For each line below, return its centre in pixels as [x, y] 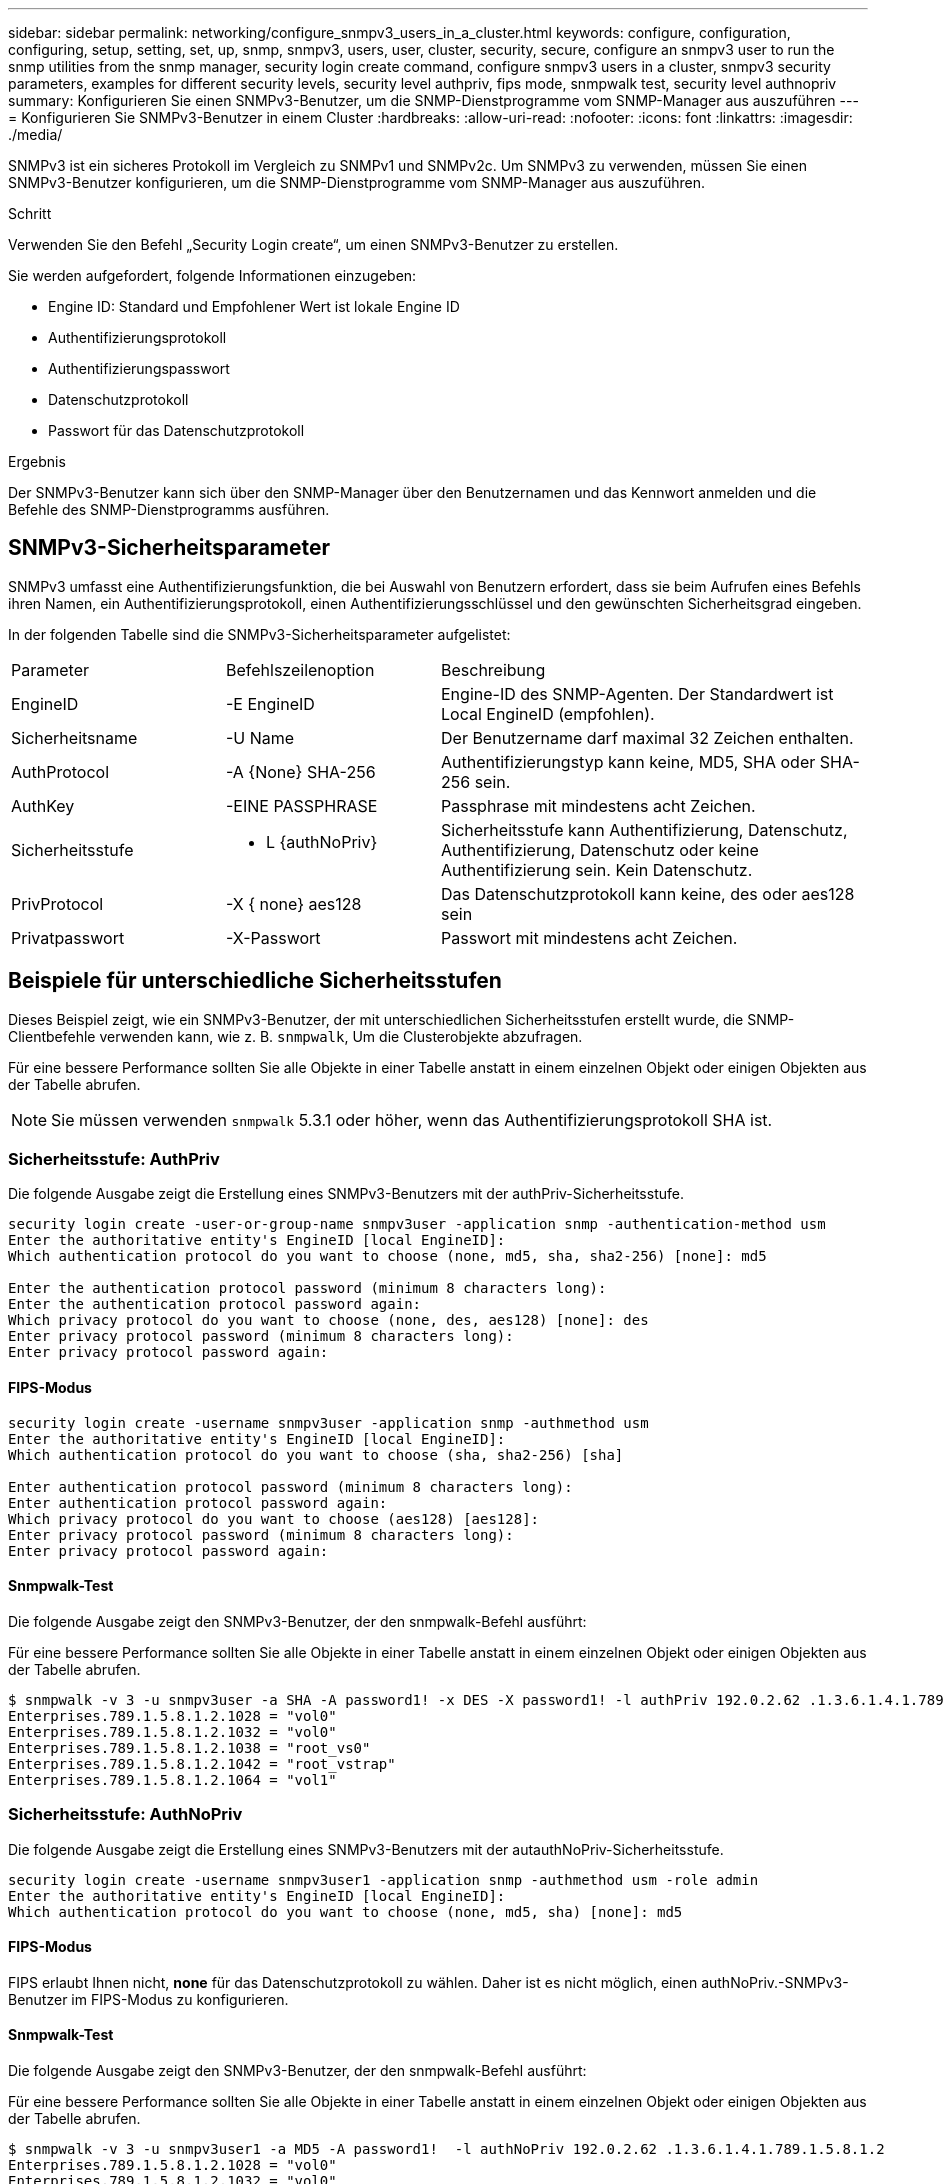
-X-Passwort [273, 937]
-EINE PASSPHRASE [302, 805]
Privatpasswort [68, 937]
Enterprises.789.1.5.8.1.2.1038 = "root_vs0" [189, 1747]
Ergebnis [37, 461]
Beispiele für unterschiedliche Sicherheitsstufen [255, 981]
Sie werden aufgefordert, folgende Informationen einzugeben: [212, 275]
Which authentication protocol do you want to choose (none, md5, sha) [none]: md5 [345, 1911]
